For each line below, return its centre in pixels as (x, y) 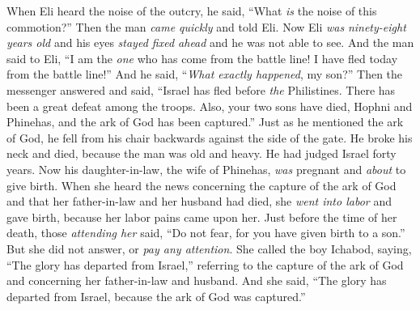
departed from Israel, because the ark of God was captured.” (156, 296)
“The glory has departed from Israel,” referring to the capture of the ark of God (205, 264)
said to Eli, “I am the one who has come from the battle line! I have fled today (202, 58)
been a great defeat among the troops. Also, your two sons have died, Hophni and (210, 106)
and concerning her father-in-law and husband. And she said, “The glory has (197, 280)
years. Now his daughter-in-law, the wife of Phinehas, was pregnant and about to (206, 169)
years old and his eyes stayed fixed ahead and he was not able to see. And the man (210, 42)
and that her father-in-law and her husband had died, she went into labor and (199, 201)
